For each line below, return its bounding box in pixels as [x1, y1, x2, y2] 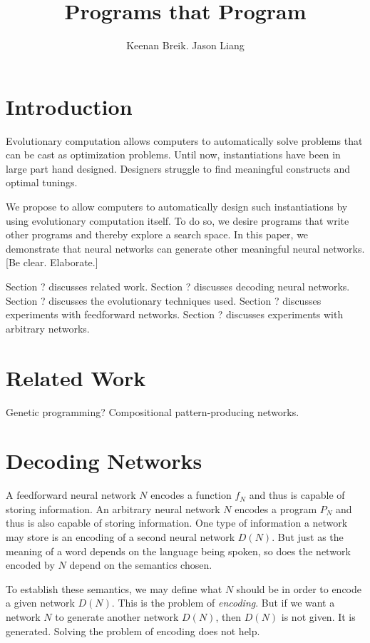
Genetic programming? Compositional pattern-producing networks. [6, 404, 299, 419]
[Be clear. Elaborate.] [6, 255, 98, 270]
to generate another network [55, 609, 179, 624]
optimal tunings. [6, 175, 78, 190]
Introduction [6, 91, 133, 121]
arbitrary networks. [6, 320, 90, 335]
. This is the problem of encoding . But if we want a [111, 595, 335, 610]
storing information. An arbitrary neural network [6, 501, 220, 516]
